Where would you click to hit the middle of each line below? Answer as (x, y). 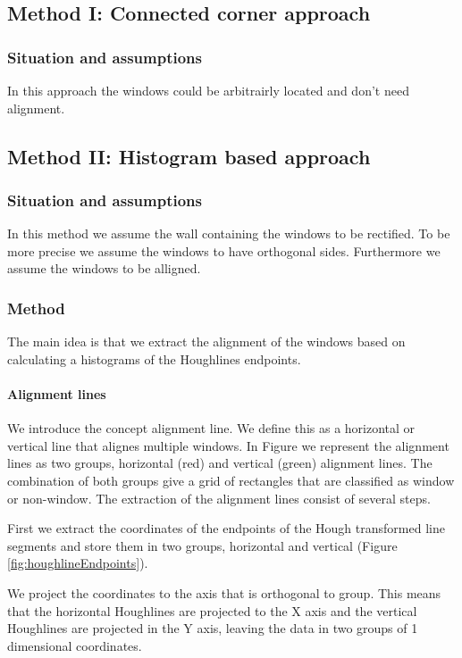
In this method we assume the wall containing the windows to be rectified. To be (229, 233)
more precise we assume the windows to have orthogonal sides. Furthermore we (224, 250)
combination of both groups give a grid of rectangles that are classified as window (231, 480)
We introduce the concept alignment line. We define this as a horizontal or (211, 428)
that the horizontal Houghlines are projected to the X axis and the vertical (212, 610)
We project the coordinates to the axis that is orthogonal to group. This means (224, 592)
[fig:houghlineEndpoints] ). (78, 563)
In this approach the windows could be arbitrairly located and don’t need (208, 90)
